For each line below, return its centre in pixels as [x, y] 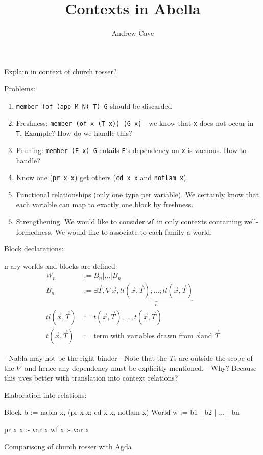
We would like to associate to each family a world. [134, 231]
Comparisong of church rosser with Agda [68, 446]
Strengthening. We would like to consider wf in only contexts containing [129, 221]
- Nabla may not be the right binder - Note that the [86, 357]
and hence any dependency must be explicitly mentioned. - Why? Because [141, 368]
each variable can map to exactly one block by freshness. [105, 204]
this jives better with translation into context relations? [91, 378]
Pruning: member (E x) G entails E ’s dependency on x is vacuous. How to [131, 150]
